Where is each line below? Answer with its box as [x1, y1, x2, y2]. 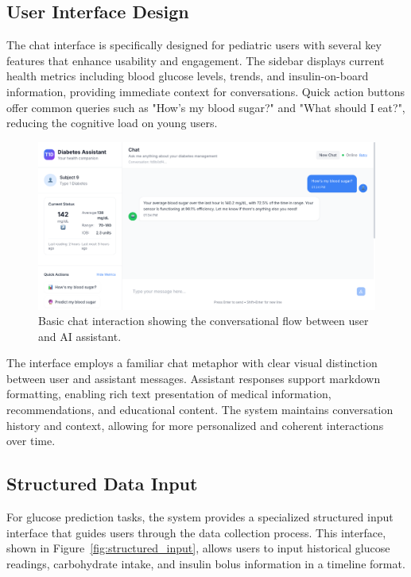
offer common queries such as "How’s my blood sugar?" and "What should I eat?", [6, 99, 405, 115]
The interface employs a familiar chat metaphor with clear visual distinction [6, 354, 378, 371]
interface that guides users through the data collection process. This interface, [6, 524, 386, 540]
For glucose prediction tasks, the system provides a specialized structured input [6, 509, 394, 525]
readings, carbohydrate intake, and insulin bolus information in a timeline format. [6, 555, 405, 571]
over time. [6, 432, 56, 449]
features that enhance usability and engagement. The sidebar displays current [6, 52, 385, 68]
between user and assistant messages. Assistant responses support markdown [6, 370, 381, 386]
